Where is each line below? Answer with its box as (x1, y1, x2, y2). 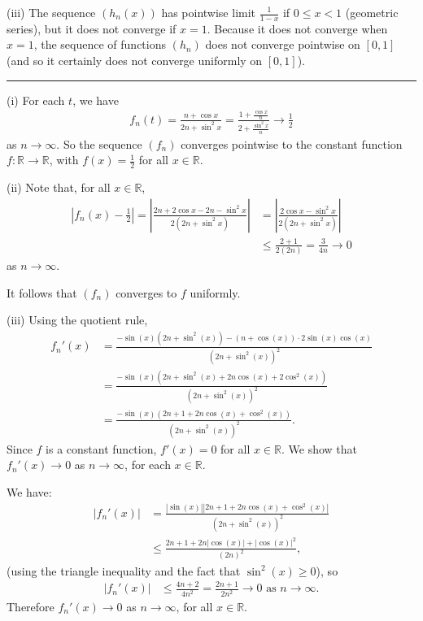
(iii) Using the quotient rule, (7, 311, 148, 328)
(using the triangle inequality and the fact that (7, 562, 241, 579)
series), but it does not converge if (7, 20, 177, 37)
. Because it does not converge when (207, 20, 388, 37)
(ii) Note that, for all (7, 179, 111, 195)
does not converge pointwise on (205, 36, 360, 53)
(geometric (345, 4, 399, 20)
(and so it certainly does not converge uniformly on (7, 52, 263, 69)
